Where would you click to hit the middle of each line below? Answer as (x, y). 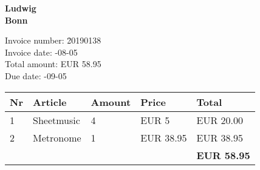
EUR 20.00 (220, 120)
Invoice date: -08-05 (41, 52)
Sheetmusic (56, 120)
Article (50, 102)
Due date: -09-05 (36, 75)
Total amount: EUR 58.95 (53, 64)
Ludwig (21, 8)
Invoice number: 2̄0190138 (53, 40)
